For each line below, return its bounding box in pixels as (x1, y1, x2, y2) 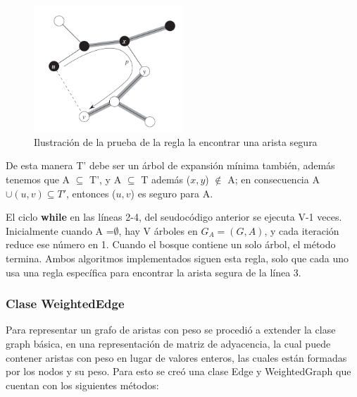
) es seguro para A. (130, 185, 213, 200)
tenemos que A (6, 172, 70, 187)
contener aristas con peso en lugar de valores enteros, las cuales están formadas (6, 350, 347, 365)
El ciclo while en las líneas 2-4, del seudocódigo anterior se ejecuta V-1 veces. (6, 209, 342, 224)
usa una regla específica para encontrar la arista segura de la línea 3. (6, 264, 301, 279)
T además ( (141, 172, 191, 187)
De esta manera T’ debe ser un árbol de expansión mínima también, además (6, 158, 335, 173)
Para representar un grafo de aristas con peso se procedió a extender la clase (6, 322, 336, 337)
